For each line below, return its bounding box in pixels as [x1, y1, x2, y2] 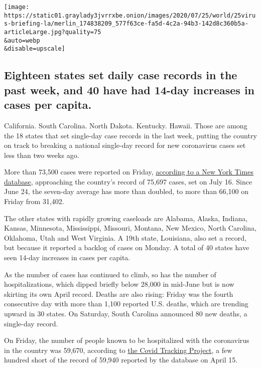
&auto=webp [4, 37, 40, 44]
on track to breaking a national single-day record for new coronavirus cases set [4, 140, 246, 150]
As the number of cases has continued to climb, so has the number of [4, 269, 216, 279]
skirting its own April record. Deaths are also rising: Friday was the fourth [4, 288, 233, 299]
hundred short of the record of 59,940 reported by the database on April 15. [4, 354, 238, 365]
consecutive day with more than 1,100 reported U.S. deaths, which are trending [4, 298, 248, 309]
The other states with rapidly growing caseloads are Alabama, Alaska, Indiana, [4, 213, 248, 223]
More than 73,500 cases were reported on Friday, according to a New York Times [4, 166, 253, 177]
